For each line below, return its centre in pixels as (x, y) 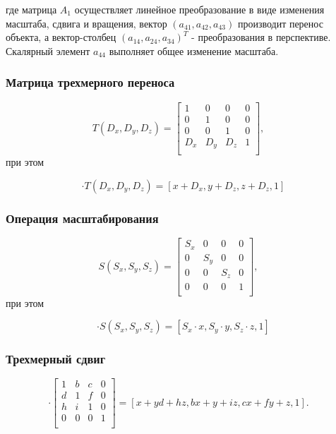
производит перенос (280, 23)
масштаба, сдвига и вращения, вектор (86, 23)
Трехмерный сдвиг (56, 359)
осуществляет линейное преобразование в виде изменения (199, 9)
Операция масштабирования (82, 218)
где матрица (31, 9)
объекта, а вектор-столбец (61, 37)
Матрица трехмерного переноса (90, 82)
